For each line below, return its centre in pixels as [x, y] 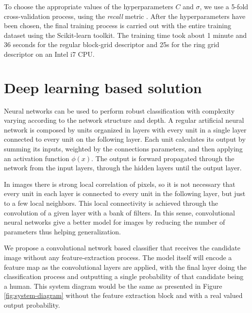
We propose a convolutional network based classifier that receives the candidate [122, 248]
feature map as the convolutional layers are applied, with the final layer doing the [125, 267]
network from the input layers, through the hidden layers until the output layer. [123, 168]
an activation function [37, 158]
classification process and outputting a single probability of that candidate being [124, 276]
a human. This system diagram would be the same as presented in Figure [113, 286]
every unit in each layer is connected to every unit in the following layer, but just [125, 193]
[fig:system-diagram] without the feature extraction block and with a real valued [123, 295]
